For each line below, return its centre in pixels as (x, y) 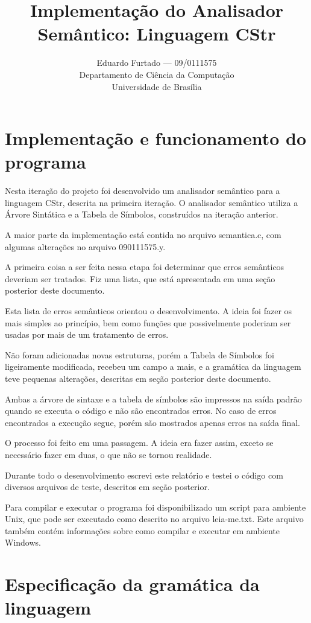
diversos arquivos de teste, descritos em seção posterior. (107, 487)
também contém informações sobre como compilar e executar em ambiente (142, 530)
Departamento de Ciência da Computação (157, 74)
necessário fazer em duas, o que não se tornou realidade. (108, 454)
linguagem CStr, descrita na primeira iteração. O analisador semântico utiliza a (152, 202)
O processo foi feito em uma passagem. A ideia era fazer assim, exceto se (139, 443)
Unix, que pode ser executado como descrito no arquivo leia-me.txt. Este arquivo (154, 519)
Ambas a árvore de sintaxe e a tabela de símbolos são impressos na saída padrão (153, 399)
